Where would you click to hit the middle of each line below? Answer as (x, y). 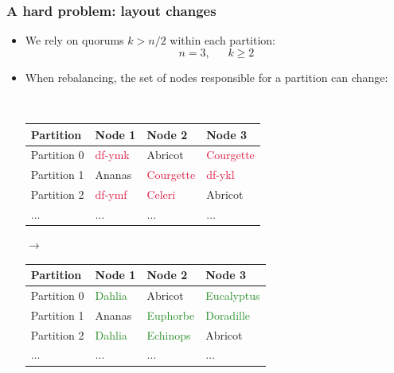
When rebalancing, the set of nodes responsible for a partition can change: (207, 77)
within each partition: (222, 40)
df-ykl (220, 175)
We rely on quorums (74, 40)
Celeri (161, 194)
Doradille (228, 315)
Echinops (169, 334)
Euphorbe (171, 315)
